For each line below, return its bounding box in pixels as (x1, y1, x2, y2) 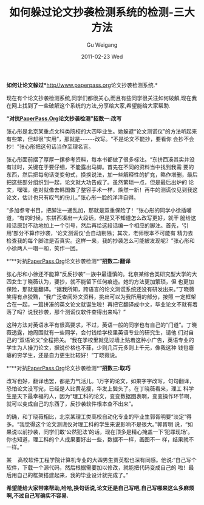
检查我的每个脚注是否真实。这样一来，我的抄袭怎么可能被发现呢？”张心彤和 (6, 237, 195, 244)
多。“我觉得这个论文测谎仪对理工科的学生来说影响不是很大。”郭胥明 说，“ (6, 420, 188, 428)
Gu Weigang (86, 41, 118, 49)
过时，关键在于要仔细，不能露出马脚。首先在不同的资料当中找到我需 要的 (11, 163, 194, 171)
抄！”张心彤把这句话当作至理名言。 (6, 143, 94, 150)
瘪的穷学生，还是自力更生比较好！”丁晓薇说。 (6, 351, 121, 359)
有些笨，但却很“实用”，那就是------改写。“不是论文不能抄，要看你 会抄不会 (6, 135, 195, 143)
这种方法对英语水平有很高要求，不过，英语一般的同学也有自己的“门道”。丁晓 (6, 321, 197, 328)
